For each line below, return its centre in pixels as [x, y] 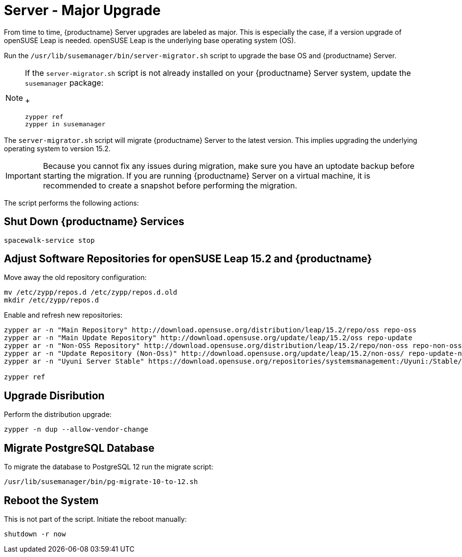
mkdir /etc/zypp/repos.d [51, 300]
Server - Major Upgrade [82, 10]
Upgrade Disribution [54, 395]
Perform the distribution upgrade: [58, 415]
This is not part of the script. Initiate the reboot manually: [95, 519]
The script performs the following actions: [71, 203]
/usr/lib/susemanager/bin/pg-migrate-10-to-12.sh [101, 482]
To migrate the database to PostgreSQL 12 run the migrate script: [109, 467]
